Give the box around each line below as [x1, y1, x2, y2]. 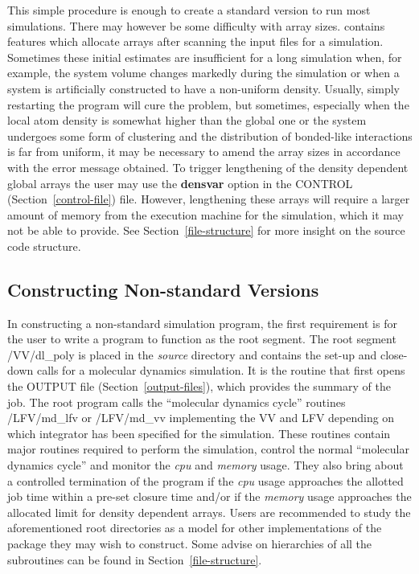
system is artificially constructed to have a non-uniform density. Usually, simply [7, 80, 400, 96]
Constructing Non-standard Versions [7, 277, 319, 301]
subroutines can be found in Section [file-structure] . [7, 551, 262, 568]
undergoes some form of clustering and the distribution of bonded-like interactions [7, 127, 413, 144]
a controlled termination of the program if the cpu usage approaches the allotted [7, 472, 404, 489]
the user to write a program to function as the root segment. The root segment [7, 330, 396, 347]
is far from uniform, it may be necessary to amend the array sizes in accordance [7, 143, 401, 160]
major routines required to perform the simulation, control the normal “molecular [7, 441, 409, 457]
